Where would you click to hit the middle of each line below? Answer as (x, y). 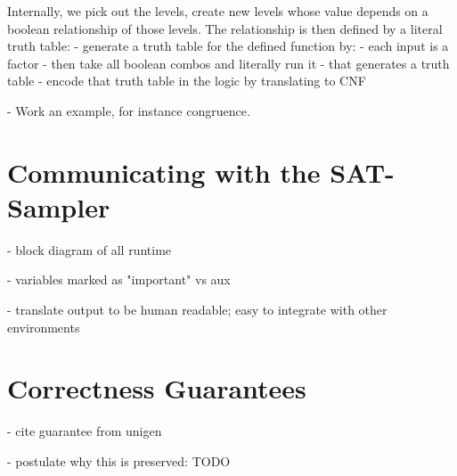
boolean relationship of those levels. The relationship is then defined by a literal (225, 28)
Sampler (59, 206)
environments (44, 327)
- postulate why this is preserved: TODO (119, 460)
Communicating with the (164, 172)
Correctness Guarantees (157, 388)
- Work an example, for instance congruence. (129, 110)
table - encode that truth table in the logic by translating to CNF (187, 81)
